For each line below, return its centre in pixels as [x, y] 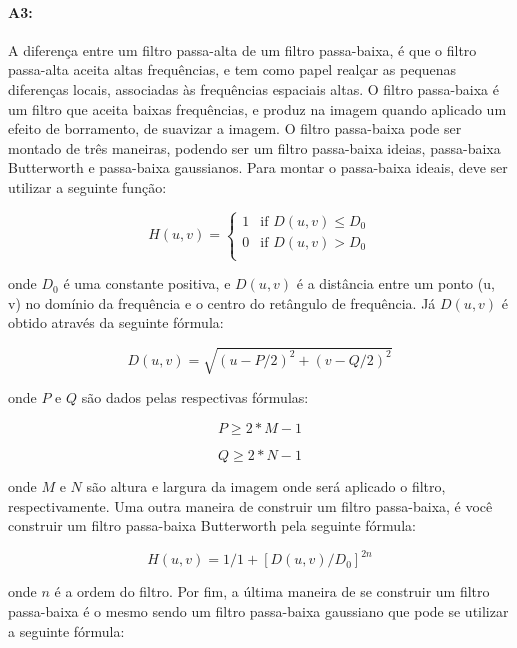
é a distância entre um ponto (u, [395, 283]
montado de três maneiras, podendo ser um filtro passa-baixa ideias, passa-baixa [254, 147]
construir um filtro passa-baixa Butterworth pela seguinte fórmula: [212, 525]
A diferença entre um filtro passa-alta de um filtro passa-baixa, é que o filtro [242, 49]
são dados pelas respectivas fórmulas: [195, 397]
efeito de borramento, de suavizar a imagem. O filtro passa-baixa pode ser [235, 128]
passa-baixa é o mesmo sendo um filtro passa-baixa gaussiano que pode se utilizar [258, 610]
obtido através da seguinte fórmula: [116, 322]
